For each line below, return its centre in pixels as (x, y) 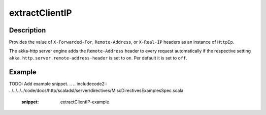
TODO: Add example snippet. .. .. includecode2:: (58, 84)
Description (28, 30)
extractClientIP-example (85, 102)
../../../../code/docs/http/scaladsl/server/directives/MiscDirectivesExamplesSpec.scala (96, 90)
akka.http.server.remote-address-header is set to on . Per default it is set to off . (98, 58)
